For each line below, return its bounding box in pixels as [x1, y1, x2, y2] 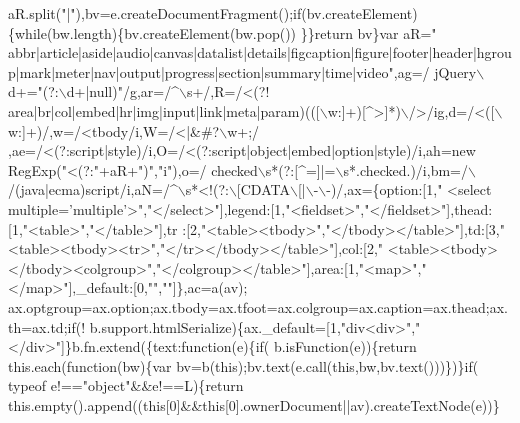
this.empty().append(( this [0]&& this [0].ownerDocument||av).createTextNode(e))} [8, 394, 500, 415]
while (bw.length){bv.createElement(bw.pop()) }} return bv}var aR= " [15, 22, 437, 43]
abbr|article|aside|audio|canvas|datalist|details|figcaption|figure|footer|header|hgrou [8, 42, 512, 63]
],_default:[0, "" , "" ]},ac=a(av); [68, 277, 248, 298]
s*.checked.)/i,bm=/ [343, 159, 468, 180]
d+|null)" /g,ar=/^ [66, 81, 179, 102]
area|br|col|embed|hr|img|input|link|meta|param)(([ [8, 100, 320, 121]
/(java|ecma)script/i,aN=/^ [8, 179, 178, 200]
